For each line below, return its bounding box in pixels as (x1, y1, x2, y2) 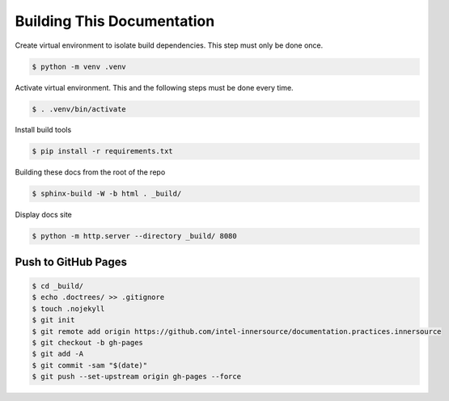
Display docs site (15, 210, 72, 220)
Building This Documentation (15, 12, 215, 30)
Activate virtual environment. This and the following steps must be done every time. (15, 82, 294, 92)
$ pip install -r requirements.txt (32, 146, 173, 156)
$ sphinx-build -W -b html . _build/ (32, 189, 182, 198)
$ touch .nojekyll (32, 304, 105, 313)
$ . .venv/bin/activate (32, 104, 127, 113)
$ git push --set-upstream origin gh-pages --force (32, 372, 242, 382)
